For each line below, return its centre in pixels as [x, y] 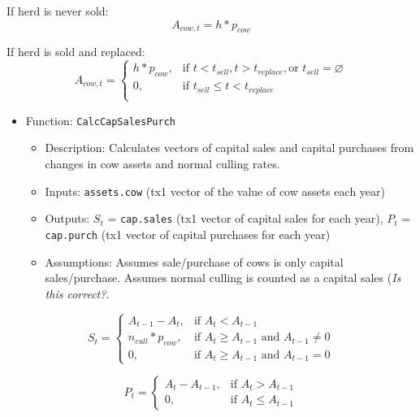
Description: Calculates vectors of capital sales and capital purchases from [229, 148]
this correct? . [77, 293]
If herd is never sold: [58, 11]
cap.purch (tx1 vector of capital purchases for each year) [188, 234]
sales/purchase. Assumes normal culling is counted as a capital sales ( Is [223, 278]
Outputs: [67, 218]
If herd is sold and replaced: [76, 52]
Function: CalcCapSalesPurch [100, 120]
